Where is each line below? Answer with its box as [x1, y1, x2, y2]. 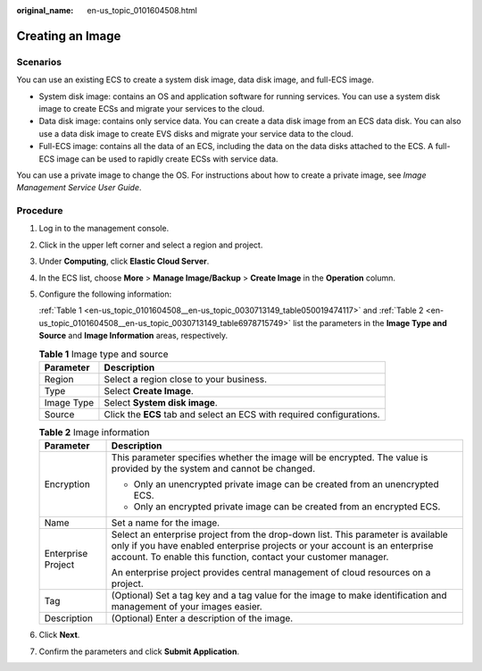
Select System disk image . [104, 396, 218, 408]
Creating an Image [16, 28, 121, 44]
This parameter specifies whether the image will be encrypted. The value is [111, 451, 428, 464]
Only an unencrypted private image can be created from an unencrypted [133, 478, 439, 491]
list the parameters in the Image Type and [293, 317, 448, 328]
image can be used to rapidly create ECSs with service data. [56, 153, 278, 164]
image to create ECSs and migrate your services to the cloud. [38, 103, 265, 113]
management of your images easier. [111, 600, 262, 613]
